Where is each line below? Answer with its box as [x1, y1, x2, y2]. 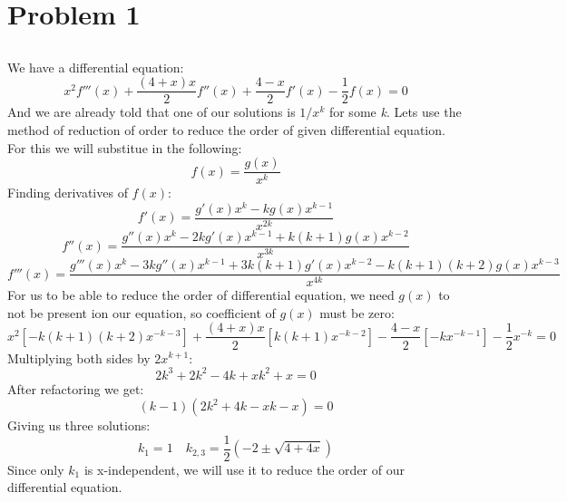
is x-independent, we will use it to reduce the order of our [83, 459, 405, 478]
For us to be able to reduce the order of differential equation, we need [7, 285, 395, 304]
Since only [7, 459, 64, 478]
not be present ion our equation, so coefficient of [7, 303, 276, 322]
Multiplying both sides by [7, 348, 151, 367]
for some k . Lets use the [328, 102, 462, 121]
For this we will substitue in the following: [7, 138, 242, 157]
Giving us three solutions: [7, 416, 151, 435]
